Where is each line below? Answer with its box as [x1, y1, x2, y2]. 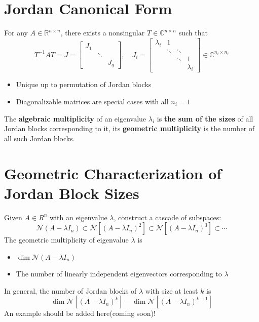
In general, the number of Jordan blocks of [4, 285, 137, 296]
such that [178, 27, 208, 38]
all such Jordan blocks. [4, 133, 75, 143]
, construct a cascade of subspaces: [114, 212, 221, 222]
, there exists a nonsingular [60, 27, 145, 38]
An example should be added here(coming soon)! [4, 308, 156, 318]
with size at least [145, 285, 198, 296]
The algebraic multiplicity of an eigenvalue [4, 113, 146, 124]
